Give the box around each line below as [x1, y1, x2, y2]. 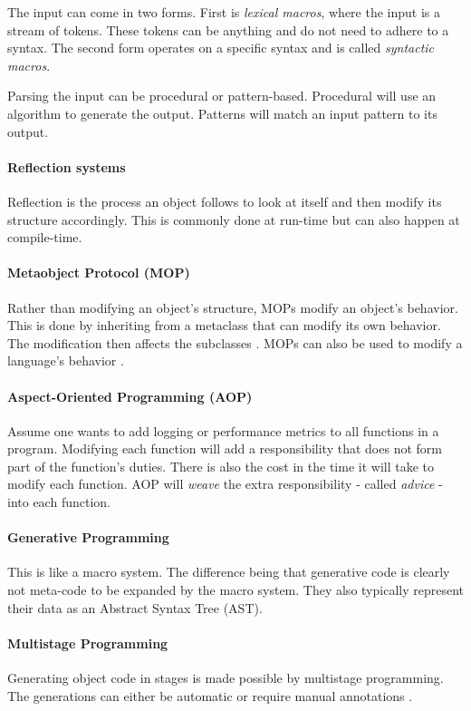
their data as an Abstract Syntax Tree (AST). [7, 598, 263, 617]
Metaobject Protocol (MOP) [7, 263, 190, 282]
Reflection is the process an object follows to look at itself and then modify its [7, 191, 442, 210]
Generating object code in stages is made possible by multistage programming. [7, 668, 444, 687]
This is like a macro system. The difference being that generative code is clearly [7, 562, 450, 581]
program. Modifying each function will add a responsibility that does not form [7, 439, 442, 458]
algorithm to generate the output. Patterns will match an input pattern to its [7, 103, 437, 122]
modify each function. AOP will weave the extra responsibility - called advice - [7, 474, 443, 493]
